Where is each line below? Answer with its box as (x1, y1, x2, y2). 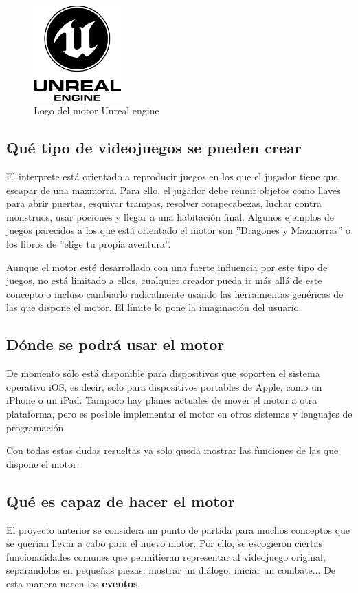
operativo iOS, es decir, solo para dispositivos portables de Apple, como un (6, 379, 322, 393)
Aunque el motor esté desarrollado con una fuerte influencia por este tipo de (6, 259, 328, 274)
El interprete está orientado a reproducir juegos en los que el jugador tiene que (6, 169, 338, 184)
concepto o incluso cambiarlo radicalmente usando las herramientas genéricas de (6, 286, 344, 301)
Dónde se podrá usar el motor (6, 334, 225, 355)
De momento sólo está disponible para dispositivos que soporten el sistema (6, 366, 320, 380)
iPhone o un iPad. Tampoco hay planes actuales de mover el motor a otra (6, 393, 317, 407)
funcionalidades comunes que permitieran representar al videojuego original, (6, 549, 326, 563)
